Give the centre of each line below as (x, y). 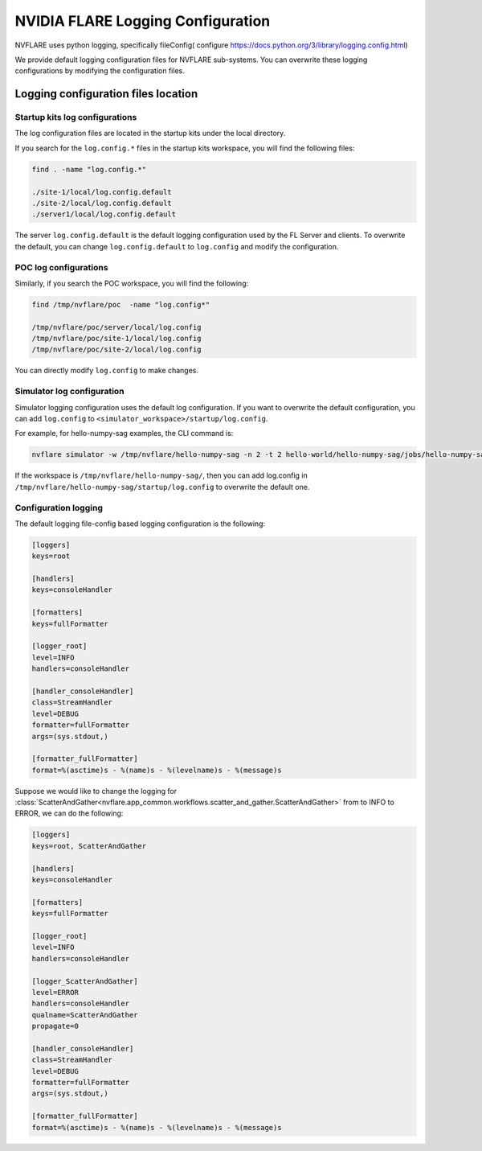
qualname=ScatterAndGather (85, 1015)
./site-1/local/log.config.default (102, 192)
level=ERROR (55, 992)
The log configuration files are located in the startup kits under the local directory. (150, 134)
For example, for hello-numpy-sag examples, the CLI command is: (124, 434)
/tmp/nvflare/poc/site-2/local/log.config (116, 349)
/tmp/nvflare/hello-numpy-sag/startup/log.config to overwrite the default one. (162, 487)
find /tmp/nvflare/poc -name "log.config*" (121, 304)
